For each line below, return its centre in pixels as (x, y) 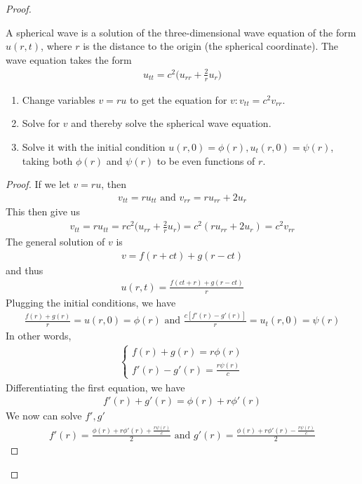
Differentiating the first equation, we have (95, 387)
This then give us (43, 211)
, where (56, 46)
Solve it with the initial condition (94, 146)
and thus (25, 270)
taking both (47, 160)
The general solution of (55, 242)
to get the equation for (178, 99)
